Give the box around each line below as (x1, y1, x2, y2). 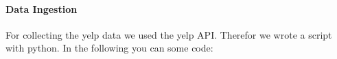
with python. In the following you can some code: (5, 41, 213, 55)
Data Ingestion (5, 1, 78, 16)
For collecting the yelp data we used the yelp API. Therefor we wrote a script (5, 27, 332, 41)
